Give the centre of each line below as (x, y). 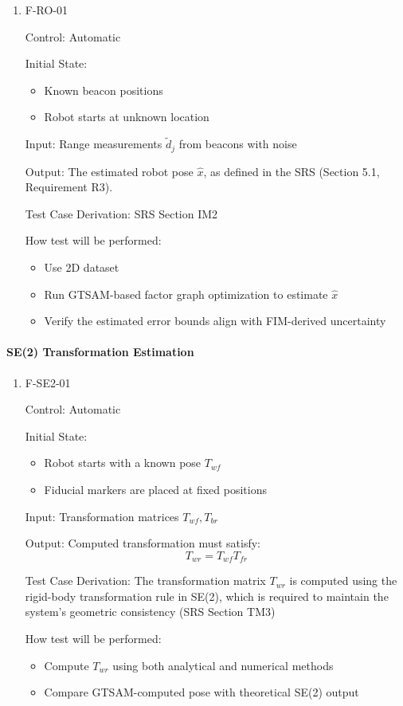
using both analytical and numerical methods (223, 665)
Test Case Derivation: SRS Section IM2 (121, 213)
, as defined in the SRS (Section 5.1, (291, 171)
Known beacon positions (104, 90)
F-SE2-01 (48, 382)
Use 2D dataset (82, 267)
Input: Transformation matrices (102, 516)
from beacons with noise (238, 144)
